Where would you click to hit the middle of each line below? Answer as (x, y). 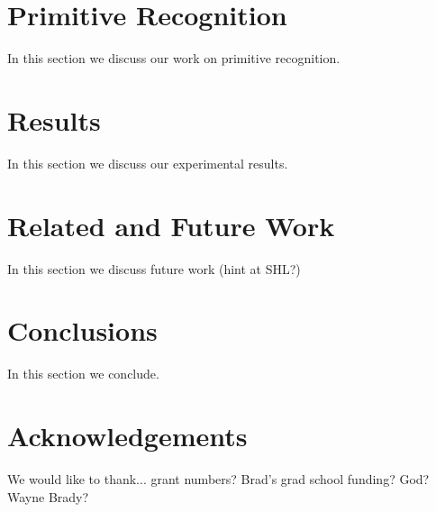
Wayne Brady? (48, 496)
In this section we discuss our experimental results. (148, 163)
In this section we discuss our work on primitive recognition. (174, 58)
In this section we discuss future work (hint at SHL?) (154, 268)
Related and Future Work (171, 225)
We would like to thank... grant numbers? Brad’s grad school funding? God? (218, 479)
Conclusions (82, 330)
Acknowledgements (127, 436)
